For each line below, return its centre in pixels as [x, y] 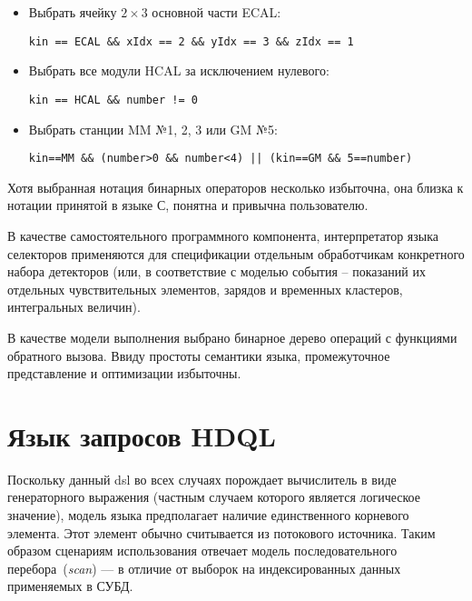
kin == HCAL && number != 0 [113, 100]
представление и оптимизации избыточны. [124, 373]
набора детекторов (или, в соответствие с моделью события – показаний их [216, 271]
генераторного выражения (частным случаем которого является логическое [214, 497]
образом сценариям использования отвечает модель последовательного [202, 551]
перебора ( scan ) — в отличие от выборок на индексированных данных [204, 568]
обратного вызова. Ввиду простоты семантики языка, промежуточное [199, 355]
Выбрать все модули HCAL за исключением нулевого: [179, 70]
